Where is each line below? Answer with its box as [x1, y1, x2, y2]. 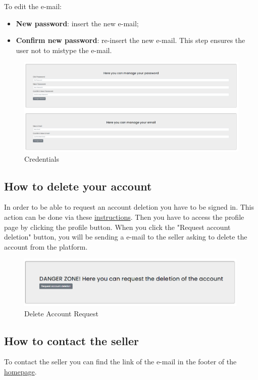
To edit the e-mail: [4, 1, 62, 11]
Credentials [24, 153, 59, 164]
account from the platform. [4, 241, 88, 252]
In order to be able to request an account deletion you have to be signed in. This [4, 202, 254, 212]
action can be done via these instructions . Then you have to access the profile [4, 211, 244, 222]
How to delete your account [4, 178, 152, 194]
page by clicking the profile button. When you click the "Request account [4, 221, 231, 232]
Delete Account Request [24, 308, 99, 318]
